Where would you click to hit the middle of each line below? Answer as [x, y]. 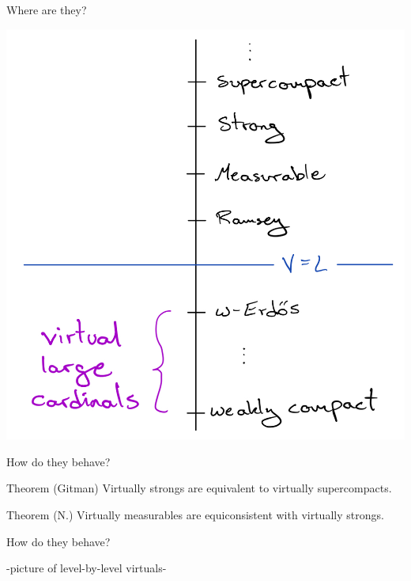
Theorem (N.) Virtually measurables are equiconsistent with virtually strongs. [195, 515]
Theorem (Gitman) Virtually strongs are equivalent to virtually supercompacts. [199, 488]
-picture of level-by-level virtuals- [87, 568]
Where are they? [47, 9]
